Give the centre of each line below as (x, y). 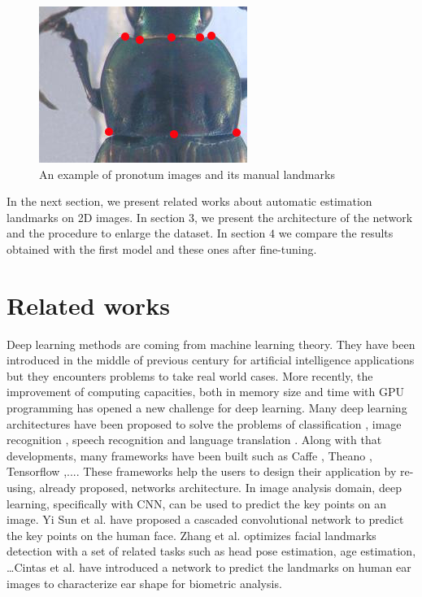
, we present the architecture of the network (304, 217)
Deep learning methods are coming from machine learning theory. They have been (211, 344)
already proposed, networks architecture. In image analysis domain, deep (220, 488)
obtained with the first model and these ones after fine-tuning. (162, 248)
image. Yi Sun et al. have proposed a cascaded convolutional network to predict (205, 519)
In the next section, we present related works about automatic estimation (189, 201)
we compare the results (336, 233)
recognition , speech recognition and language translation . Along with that (194, 440)
